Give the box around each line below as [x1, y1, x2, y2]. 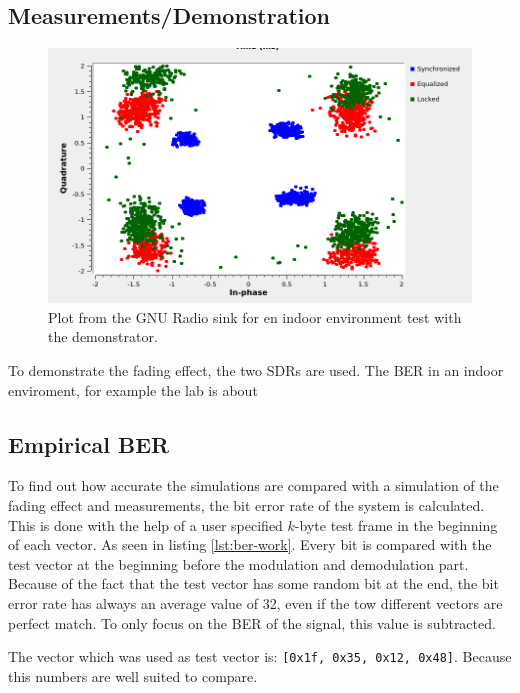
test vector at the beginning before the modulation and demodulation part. [8, 553, 469, 574]
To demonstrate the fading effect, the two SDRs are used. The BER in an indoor [8, 359, 504, 380]
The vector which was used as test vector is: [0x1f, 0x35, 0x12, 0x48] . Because [8, 646, 512, 667]
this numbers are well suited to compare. [8, 665, 258, 686]
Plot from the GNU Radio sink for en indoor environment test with [48, 306, 462, 327]
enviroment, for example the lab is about [8, 379, 258, 400]
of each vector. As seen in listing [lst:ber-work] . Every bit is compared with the [8, 534, 492, 555]
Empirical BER [8, 428, 170, 459]
